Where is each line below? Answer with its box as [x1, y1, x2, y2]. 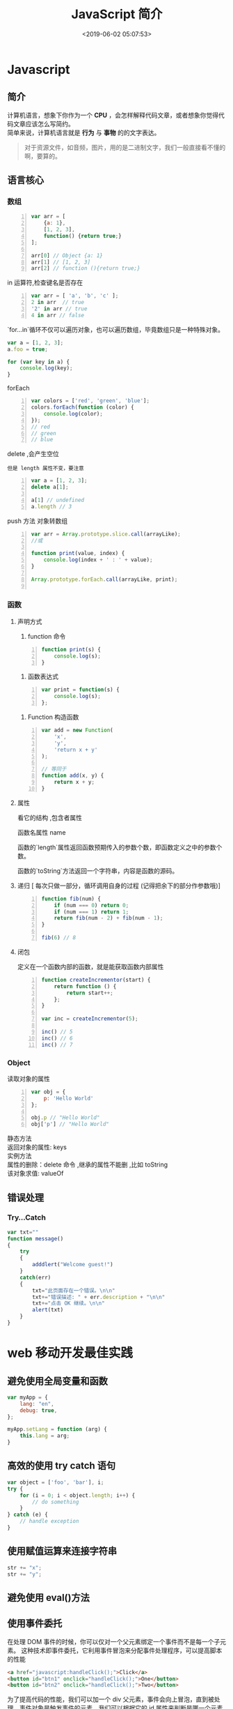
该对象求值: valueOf [7, 1169, 64, 1178]
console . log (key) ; [19, 365, 73, 372]
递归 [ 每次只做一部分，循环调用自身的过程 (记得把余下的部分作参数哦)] [17, 881, 221, 890]
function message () [7, 1235, 64, 1242]
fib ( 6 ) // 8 [41, 934, 77, 941]
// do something [32, 1498, 79, 1505]
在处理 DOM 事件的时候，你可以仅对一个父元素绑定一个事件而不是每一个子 [7, 1637, 220, 1646]
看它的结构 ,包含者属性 [17, 813, 82, 821]
